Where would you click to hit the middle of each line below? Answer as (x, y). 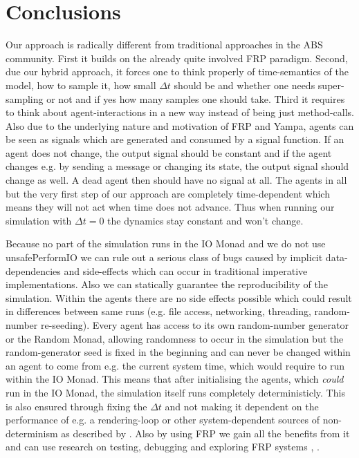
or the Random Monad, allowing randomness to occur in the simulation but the (175, 338)
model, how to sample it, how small (81, 85)
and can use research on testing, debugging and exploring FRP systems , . (163, 447)
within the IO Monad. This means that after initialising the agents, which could (175, 379)
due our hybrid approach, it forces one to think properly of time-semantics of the (177, 71)
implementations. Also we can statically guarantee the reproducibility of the (167, 284)
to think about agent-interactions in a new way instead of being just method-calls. (180, 112)
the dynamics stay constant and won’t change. (205, 220)
